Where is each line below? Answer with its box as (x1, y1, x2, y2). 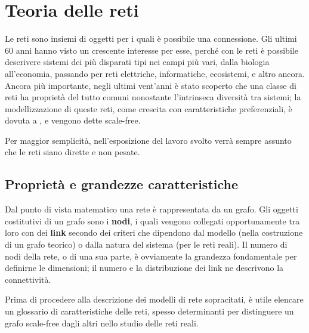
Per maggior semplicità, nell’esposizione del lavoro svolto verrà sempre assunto (5, 134, 292, 146)
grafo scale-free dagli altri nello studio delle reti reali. (5, 316, 199, 329)
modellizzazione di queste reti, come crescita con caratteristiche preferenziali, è (5, 102, 292, 115)
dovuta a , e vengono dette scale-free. (5, 114, 141, 127)
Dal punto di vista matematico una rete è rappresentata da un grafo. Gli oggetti (5, 203, 298, 215)
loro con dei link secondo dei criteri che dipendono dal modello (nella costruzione (5, 226, 303, 239)
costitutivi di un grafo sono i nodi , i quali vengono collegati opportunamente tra (5, 214, 300, 227)
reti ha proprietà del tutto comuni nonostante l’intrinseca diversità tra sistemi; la (5, 91, 301, 103)
